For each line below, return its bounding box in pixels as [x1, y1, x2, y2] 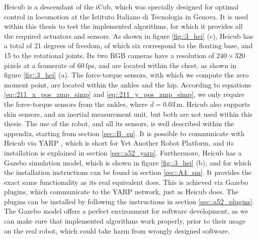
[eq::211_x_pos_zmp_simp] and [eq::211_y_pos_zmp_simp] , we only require [4, 89, 245, 99]
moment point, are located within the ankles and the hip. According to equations [4, 79, 252, 89]
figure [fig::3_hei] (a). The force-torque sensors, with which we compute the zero [4, 70, 249, 80]
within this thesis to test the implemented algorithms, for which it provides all [4, 21, 243, 31]
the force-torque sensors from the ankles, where [4, 98, 148, 109]
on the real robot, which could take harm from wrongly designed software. [4, 225, 230, 236]
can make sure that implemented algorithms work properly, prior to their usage [4, 216, 246, 226]
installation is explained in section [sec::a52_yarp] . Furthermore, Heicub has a [4, 147, 242, 158]
